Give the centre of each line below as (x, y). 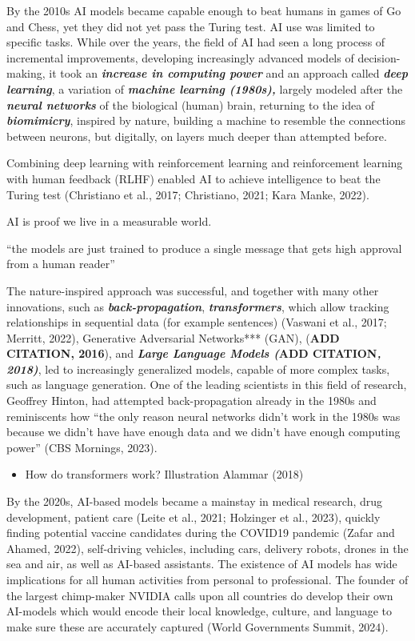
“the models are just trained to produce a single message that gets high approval (204, 248)
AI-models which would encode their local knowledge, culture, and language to (199, 611)
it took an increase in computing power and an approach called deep (228, 73)
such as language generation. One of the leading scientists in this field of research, (207, 385)
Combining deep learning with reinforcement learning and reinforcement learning (205, 163)
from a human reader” (61, 264)
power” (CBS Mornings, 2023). (82, 447)
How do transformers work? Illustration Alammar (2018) (164, 474)
